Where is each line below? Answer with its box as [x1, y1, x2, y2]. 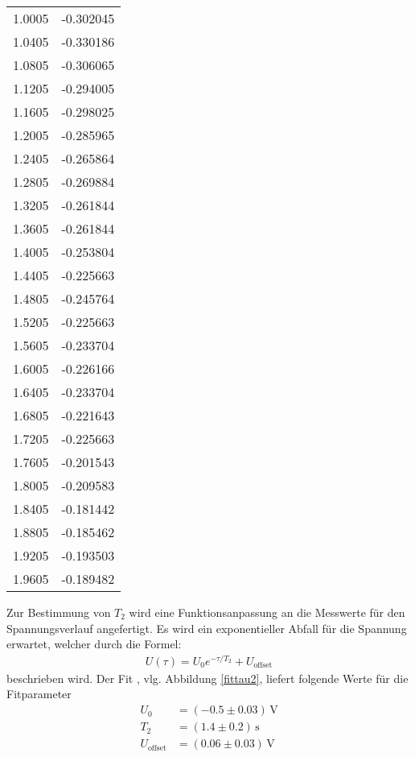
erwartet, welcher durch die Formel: [6, 635, 182, 652]
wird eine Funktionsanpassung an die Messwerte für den [129, 604, 405, 620]
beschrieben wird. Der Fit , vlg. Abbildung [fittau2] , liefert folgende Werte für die [6, 669, 409, 686]
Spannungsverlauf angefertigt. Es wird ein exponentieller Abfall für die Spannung [6, 619, 407, 636]
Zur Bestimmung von [6, 604, 111, 620]
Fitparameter [6, 685, 72, 702]
